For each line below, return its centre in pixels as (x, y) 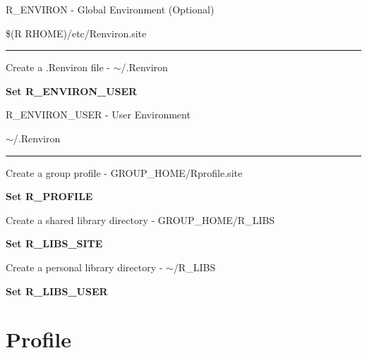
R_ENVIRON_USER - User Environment (98, 114)
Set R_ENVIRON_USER (72, 91)
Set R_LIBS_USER (57, 291)
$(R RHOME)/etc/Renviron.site (76, 33)
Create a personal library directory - (84, 267)
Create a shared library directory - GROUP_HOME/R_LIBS (140, 219)
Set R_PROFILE (49, 196)
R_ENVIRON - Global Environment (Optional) (110, 9)
